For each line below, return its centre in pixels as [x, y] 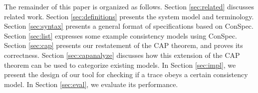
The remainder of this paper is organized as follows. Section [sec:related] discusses [129, 6]
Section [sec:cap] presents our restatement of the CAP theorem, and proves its [124, 45]
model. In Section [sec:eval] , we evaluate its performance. [91, 84]
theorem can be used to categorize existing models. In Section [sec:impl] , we [120, 65]
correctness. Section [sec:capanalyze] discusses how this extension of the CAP [122, 55]
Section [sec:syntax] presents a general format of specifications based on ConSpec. [129, 26]
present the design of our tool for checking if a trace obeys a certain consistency [126, 74]
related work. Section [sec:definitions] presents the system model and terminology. [129, 16]
